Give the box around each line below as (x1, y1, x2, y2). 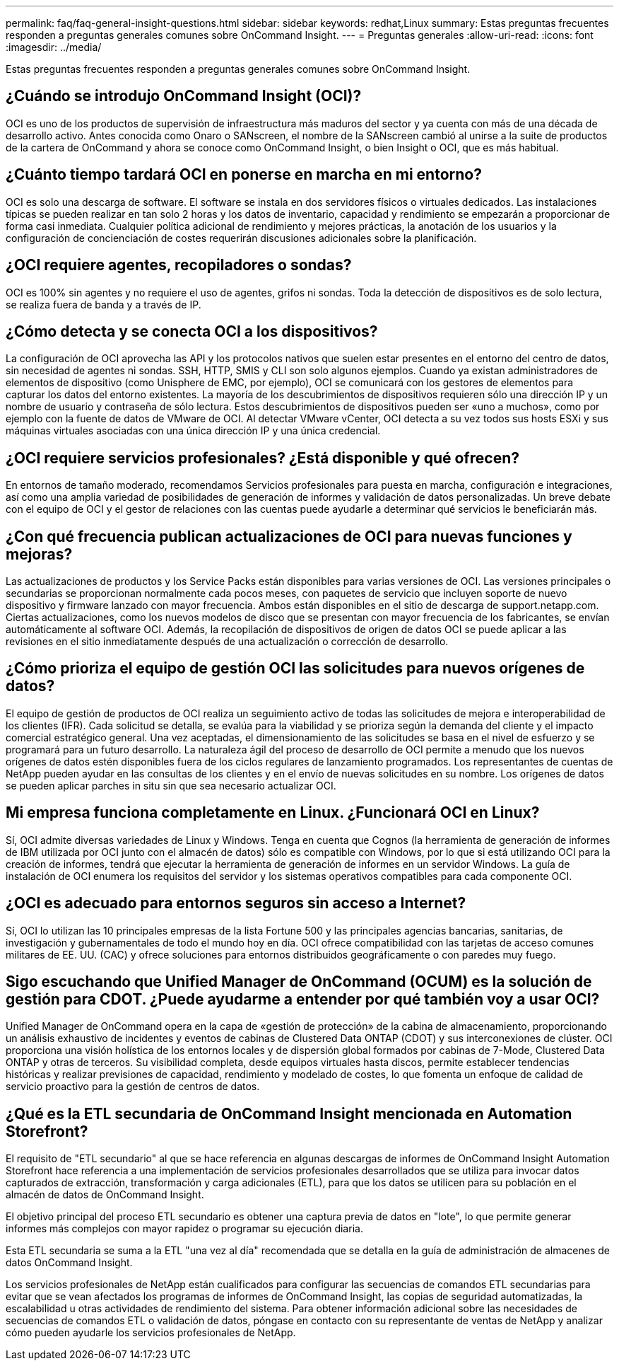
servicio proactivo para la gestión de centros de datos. (6, 1080, 260, 1093)
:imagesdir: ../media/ (6, 41, 102, 53)
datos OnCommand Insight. (6, 1256, 133, 1269)
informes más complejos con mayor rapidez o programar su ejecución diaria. (6, 1222, 363, 1235)
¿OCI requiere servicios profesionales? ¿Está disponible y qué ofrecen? (6, 448, 519, 467)
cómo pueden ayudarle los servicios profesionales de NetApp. (6, 1326, 296, 1339)
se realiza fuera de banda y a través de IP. (6, 298, 201, 311)
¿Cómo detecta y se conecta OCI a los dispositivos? (6, 322, 378, 340)
